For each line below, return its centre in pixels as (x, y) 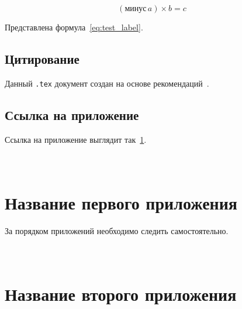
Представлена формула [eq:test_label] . (74, 27)
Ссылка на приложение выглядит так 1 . (76, 139)
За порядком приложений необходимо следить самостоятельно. (117, 230)
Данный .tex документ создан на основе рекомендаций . (107, 83)
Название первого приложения (121, 202)
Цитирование (42, 58)
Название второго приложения (121, 293)
